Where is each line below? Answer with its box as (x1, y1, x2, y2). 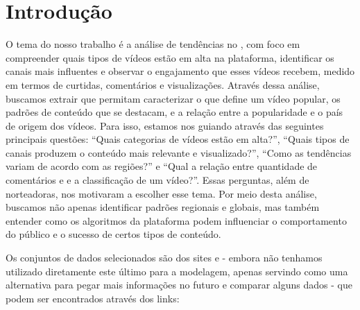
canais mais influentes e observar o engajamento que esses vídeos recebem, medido (6, 64, 355, 78)
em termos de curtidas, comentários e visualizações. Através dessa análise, (6, 77, 320, 92)
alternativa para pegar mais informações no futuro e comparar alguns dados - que (6, 277, 352, 292)
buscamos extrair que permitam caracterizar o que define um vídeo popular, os (6, 91, 341, 105)
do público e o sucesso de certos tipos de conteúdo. (6, 227, 221, 241)
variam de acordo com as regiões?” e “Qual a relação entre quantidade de (6, 159, 318, 173)
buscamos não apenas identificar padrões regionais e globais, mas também (6, 200, 320, 214)
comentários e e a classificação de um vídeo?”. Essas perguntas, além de (6, 173, 309, 187)
